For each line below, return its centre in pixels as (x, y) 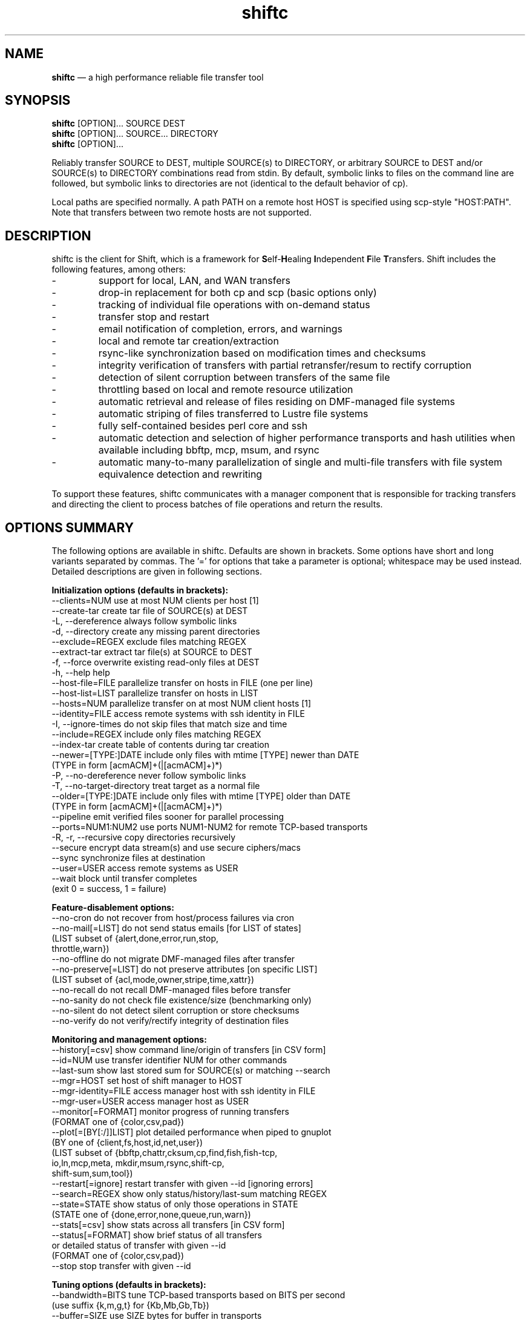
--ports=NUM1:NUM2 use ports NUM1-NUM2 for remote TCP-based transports (210, 827)
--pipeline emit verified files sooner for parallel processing (168, 817)
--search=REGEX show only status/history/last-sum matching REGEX (189, 1194)
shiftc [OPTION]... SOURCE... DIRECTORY (135, 134)
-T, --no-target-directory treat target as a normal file (156, 786)
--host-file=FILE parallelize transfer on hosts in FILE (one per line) (182, 683)
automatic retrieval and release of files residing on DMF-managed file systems (277, 402)
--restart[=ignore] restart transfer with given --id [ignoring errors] (182, 1184)
